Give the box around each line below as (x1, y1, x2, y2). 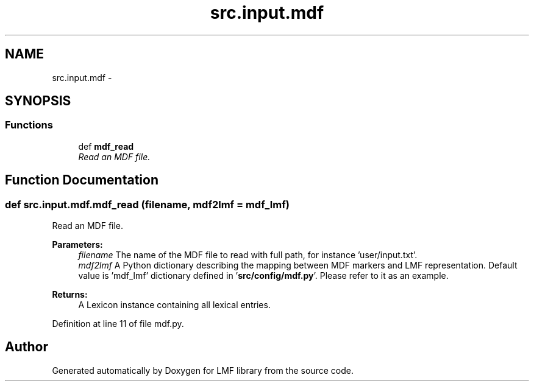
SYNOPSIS (5, 93, 71, 109)
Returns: (52, 289, 88, 300)
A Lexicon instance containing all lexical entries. (78, 300, 271, 311)
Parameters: (52, 239, 103, 250)
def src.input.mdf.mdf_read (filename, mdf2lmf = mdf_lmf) (5, 198, 290, 211)
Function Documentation (5, 172, 158, 188)
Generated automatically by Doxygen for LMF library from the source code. (52, 365, 354, 376)
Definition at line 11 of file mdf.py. (52, 318, 184, 329)
